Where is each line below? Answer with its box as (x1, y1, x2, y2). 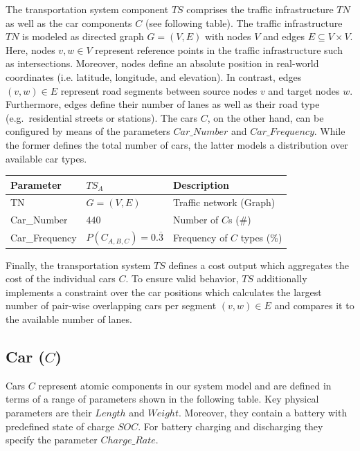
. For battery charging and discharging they (138, 418, 323, 433)
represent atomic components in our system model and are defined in (38, 378, 332, 392)
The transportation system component (6, 2, 169, 16)
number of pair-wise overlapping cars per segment (6, 298, 217, 313)
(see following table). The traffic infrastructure (145, 15, 343, 30)
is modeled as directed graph (22, 29, 144, 44)
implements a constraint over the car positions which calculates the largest (6, 284, 322, 299)
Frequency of (173, 230, 228, 245)
